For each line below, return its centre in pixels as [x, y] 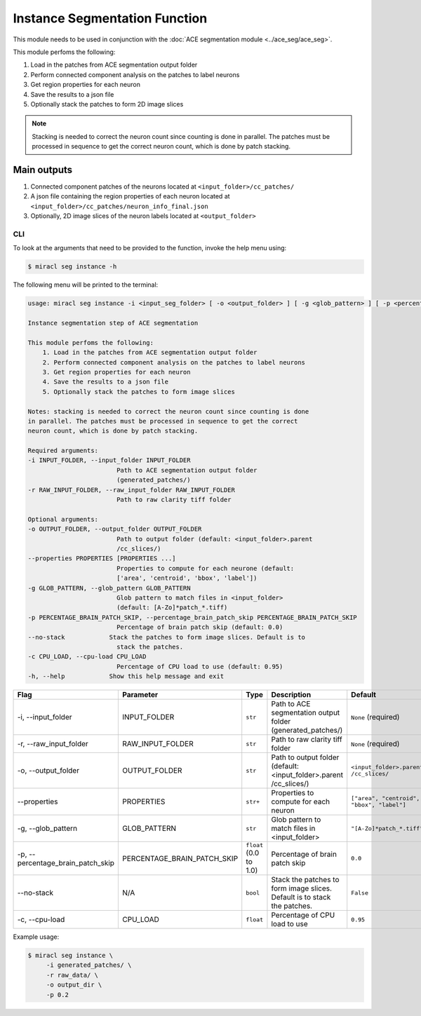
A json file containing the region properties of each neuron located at [131, 196]
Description [291, 695]
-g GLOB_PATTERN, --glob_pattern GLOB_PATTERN [109, 588]
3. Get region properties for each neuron [116, 372]
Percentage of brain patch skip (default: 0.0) [200, 627]
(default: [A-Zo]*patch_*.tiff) [172, 608]
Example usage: [36, 937]
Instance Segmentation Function [110, 18]
